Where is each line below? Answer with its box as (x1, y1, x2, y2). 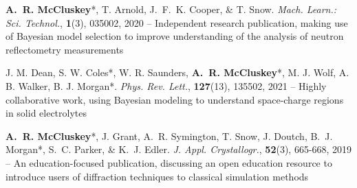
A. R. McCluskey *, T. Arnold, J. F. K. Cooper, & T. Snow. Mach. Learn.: (6, 2, 337, 16)
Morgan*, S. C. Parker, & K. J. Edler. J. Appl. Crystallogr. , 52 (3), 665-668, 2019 (6, 142, 352, 156)
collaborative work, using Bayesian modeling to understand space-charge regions (6, 92, 344, 106)
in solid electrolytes (6, 106, 87, 120)
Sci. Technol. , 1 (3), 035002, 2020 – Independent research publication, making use (6, 15, 348, 30)
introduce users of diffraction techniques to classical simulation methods (6, 169, 309, 183)
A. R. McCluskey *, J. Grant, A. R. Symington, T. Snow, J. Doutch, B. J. (6, 128, 333, 143)
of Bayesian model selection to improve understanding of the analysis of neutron (6, 29, 344, 43)
